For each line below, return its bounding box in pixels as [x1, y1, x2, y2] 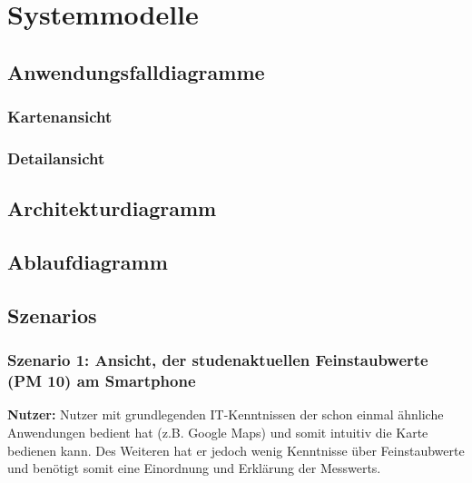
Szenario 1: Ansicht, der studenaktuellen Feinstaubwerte [7, 349, 428, 371]
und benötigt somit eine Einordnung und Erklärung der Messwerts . [7, 458, 381, 478]
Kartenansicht [7, 105, 113, 128]
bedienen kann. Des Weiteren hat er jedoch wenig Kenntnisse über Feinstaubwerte [7, 440, 465, 459]
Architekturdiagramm [7, 194, 217, 222]
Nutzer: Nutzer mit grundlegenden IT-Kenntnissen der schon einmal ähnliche [7, 405, 444, 424]
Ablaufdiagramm [7, 248, 168, 276]
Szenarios [7, 301, 97, 329]
